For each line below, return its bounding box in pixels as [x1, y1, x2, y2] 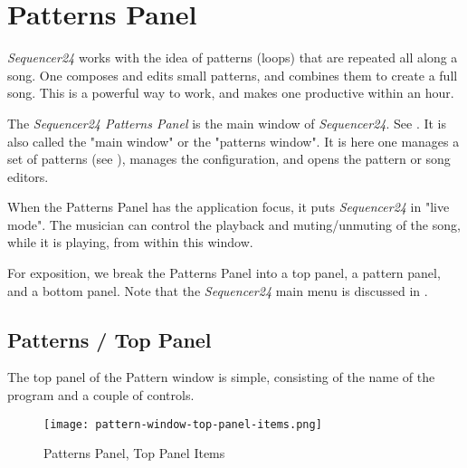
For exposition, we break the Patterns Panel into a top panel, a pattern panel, [7, 263, 441, 282]
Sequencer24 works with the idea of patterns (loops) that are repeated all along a [7, 48, 458, 67]
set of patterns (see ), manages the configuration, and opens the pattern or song [7, 149, 451, 168]
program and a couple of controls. [7, 386, 195, 405]
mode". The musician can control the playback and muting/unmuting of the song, [7, 215, 461, 234]
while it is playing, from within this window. [7, 233, 253, 252]
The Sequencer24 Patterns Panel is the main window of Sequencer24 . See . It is [7, 113, 447, 132]
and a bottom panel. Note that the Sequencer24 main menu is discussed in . [7, 281, 428, 300]
